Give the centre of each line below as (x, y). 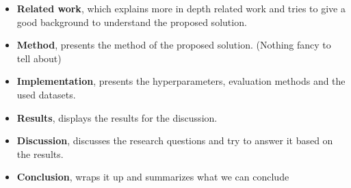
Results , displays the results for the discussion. (117, 117)
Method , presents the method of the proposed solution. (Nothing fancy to (174, 45)
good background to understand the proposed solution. (132, 22)
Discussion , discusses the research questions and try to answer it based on (175, 140)
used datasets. (46, 94)
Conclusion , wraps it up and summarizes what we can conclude (153, 177)
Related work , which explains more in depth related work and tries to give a (181, 8)
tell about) (39, 58)
